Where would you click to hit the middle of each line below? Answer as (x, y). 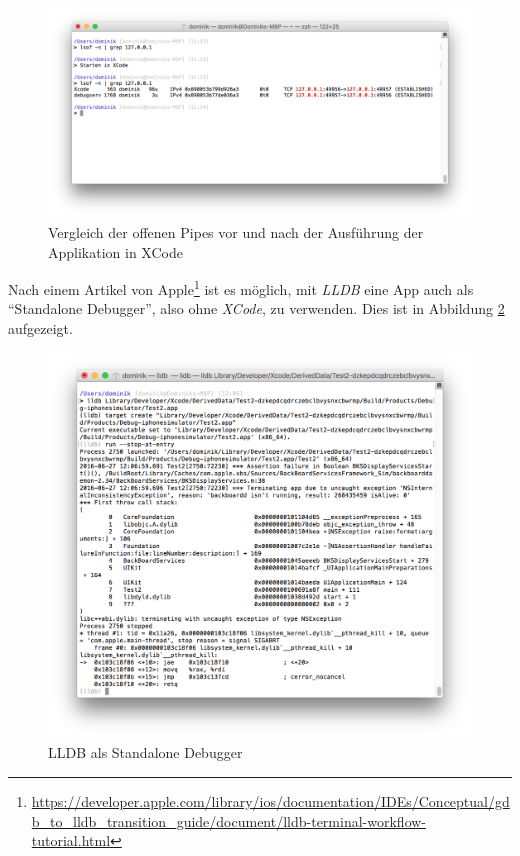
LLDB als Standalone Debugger (145, 752)
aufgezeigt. (40, 327)
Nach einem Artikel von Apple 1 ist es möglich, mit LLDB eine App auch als (241, 287)
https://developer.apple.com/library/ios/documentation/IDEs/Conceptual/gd (270, 801)
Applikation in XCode (115, 251)
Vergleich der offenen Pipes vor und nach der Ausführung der (236, 231)
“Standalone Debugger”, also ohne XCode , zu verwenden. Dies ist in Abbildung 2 (256, 308)
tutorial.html (71, 840)
